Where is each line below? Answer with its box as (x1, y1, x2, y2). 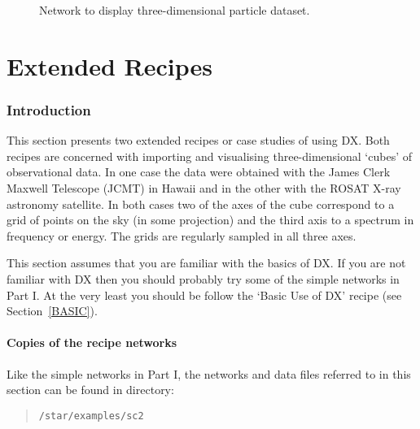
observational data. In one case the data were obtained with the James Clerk (7, 163, 391, 180)
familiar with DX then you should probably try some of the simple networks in (7, 270, 400, 287)
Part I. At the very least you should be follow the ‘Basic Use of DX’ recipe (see (7, 286, 402, 303)
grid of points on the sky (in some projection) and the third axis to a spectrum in (7, 211, 414, 228)
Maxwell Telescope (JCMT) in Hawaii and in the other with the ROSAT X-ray (7, 179, 401, 196)
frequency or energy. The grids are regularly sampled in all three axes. (7, 227, 357, 244)
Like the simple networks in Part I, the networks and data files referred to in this (7, 365, 411, 382)
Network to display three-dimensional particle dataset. (39, 2, 310, 18)
